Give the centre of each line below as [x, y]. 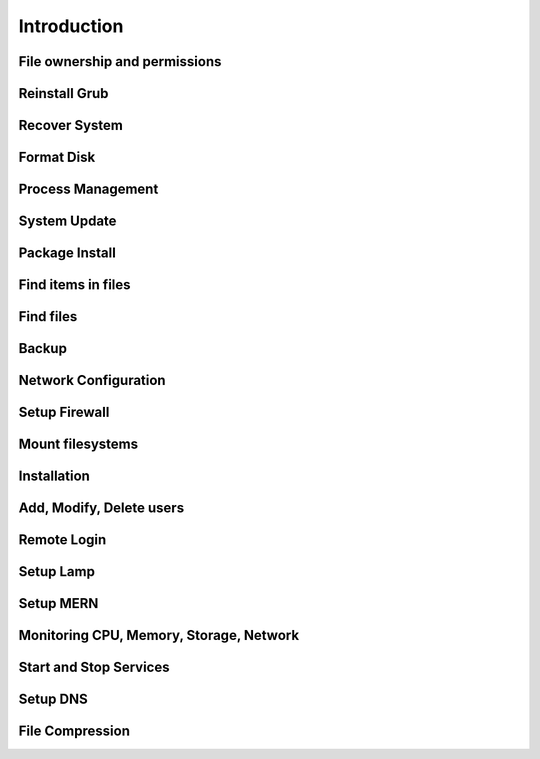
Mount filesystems [78, 444]
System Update [67, 221]
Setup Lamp [56, 571]
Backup [42, 348]
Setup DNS [53, 699]
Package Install [67, 253]
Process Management [88, 189]
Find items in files [74, 285]
